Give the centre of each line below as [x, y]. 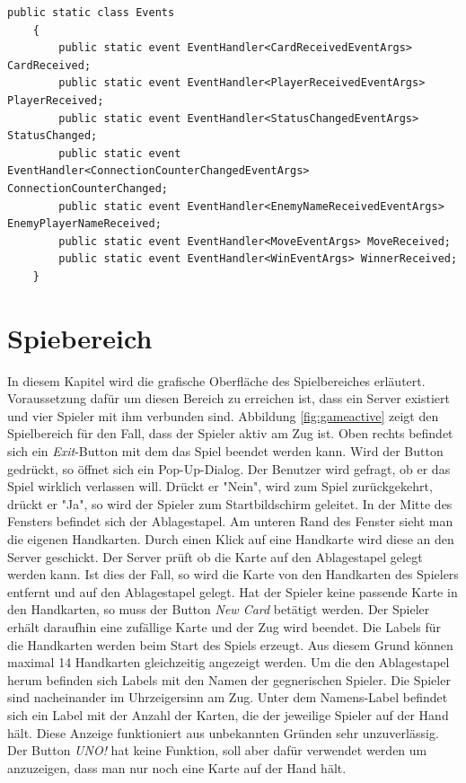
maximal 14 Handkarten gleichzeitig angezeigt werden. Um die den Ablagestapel [229, 662]
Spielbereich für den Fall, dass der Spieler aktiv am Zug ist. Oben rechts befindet [230, 433]
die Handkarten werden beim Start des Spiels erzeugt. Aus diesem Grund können [230, 644]
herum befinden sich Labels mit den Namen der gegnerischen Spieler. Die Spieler [229, 679]
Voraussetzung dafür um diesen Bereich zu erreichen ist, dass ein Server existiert [229, 398]
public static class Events [91, 13]
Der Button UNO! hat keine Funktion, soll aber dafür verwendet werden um [217, 750]
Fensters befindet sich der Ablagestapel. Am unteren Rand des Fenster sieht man [230, 521]
